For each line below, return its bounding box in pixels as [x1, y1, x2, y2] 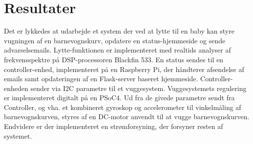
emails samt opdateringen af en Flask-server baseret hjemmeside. [4, 73, 198, 84]
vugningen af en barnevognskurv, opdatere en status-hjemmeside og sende [4, 35, 226, 45]
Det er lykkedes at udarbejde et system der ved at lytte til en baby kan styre [4, 26, 234, 36]
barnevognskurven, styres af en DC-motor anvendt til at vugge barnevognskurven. [4, 111, 250, 122]
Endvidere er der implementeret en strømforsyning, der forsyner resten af [4, 121, 223, 131]
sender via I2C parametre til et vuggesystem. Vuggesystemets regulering [30, 83, 247, 93]
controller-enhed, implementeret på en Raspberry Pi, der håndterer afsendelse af [4, 64, 244, 74]
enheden [4, 83, 28, 93]
